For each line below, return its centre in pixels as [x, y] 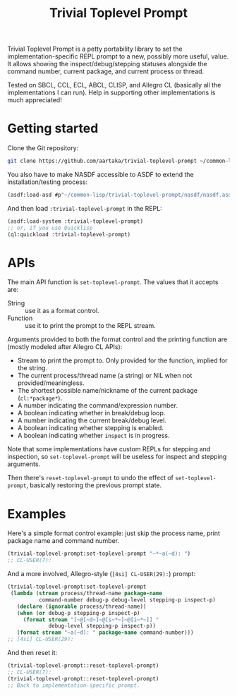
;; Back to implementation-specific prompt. [74, 685]
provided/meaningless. [51, 383]
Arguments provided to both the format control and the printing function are [117, 339]
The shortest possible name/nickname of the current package [108, 391]
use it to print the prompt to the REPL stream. [91, 326]
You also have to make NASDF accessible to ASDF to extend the [101, 175]
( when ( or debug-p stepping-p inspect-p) [78, 613]
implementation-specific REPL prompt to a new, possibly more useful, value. [118, 56]
